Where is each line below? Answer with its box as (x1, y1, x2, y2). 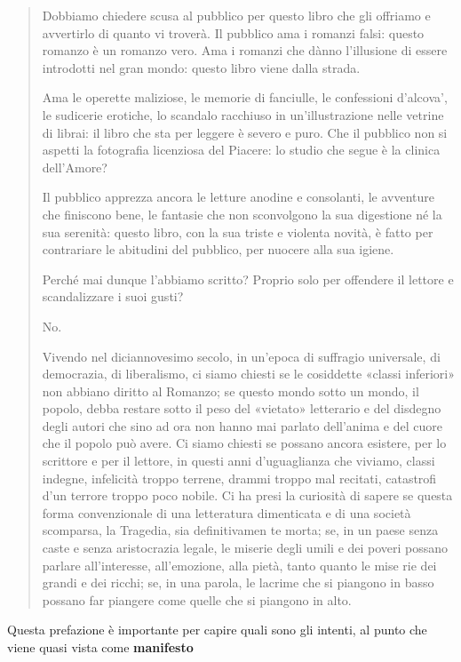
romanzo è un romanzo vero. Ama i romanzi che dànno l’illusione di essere (42, 41, 448, 60)
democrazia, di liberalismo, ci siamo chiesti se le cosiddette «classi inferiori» (42, 364, 456, 383)
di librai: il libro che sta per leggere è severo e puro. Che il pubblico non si (42, 123, 448, 141)
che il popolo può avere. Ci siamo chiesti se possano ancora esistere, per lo (42, 434, 447, 452)
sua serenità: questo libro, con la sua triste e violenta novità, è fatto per (42, 222, 433, 241)
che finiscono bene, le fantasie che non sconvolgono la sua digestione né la (42, 204, 442, 223)
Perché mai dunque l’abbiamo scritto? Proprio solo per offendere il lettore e (42, 269, 454, 288)
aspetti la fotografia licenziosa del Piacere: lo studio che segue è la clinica (42, 140, 441, 159)
